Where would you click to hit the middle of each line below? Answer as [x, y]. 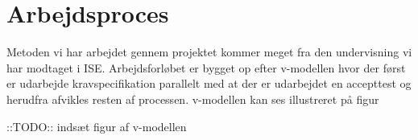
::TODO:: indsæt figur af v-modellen [97, 126]
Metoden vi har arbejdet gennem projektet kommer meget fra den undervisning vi [209, 52]
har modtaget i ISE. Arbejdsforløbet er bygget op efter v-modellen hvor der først [206, 67]
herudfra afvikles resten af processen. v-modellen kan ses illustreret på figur [193, 99]
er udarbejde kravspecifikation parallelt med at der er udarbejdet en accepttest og [209, 83]
